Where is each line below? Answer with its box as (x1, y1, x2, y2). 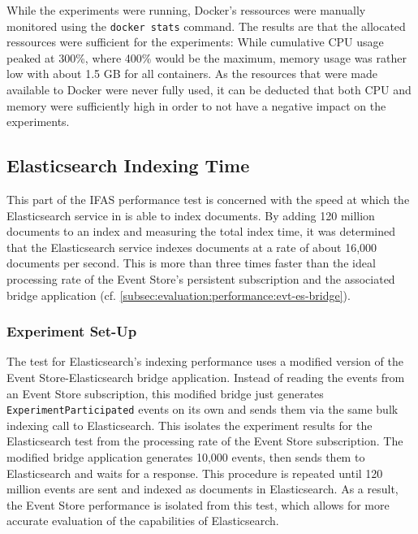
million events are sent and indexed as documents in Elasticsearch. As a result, (6, 480, 399, 497)
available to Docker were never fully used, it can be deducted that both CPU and (6, 81, 412, 98)
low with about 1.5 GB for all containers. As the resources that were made (6, 65, 377, 82)
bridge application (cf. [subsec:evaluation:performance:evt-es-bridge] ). (6, 286, 351, 303)
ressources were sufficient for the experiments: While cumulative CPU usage (6, 33, 384, 50)
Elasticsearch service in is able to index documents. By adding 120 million (6, 206, 375, 224)
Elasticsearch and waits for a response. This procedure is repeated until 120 (6, 464, 383, 481)
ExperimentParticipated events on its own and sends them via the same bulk (6, 401, 399, 418)
